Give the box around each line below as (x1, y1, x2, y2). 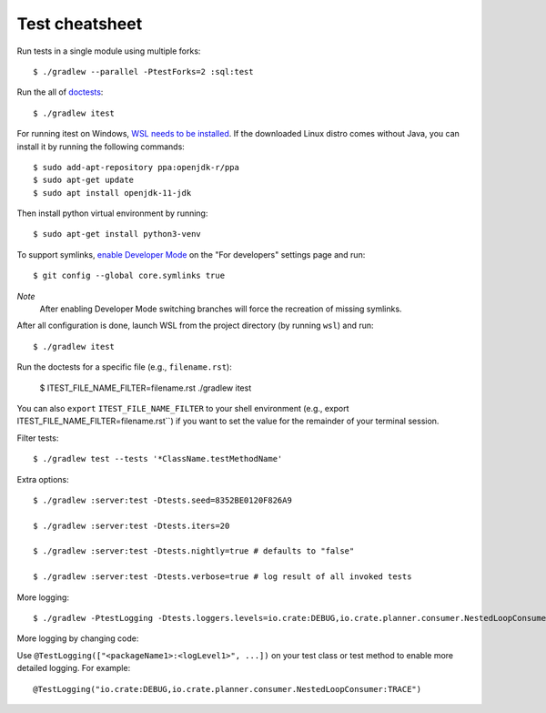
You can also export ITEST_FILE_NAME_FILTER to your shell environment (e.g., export (16, 402, 349, 413)
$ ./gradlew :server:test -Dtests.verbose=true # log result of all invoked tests (33, 572, 412, 582)
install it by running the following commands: (16, 141, 186, 152)
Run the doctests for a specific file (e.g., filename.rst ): (16, 362, 232, 372)
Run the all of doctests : (16, 87, 104, 97)
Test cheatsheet (16, 14, 143, 34)
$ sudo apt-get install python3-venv (33, 229, 202, 239)
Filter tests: (16, 433, 59, 443)
